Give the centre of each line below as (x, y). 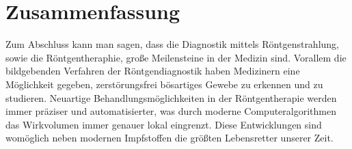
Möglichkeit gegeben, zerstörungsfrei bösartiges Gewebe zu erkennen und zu (164, 84)
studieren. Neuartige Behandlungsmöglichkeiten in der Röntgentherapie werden (171, 97)
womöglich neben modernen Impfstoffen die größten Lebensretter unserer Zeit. (170, 138)
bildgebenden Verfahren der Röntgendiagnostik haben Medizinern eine (153, 71)
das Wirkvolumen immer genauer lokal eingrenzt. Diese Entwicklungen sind (164, 124)
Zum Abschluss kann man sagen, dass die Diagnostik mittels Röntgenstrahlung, (173, 44)
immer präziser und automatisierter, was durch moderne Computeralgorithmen (171, 111)
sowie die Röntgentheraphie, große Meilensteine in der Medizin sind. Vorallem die (176, 57)
